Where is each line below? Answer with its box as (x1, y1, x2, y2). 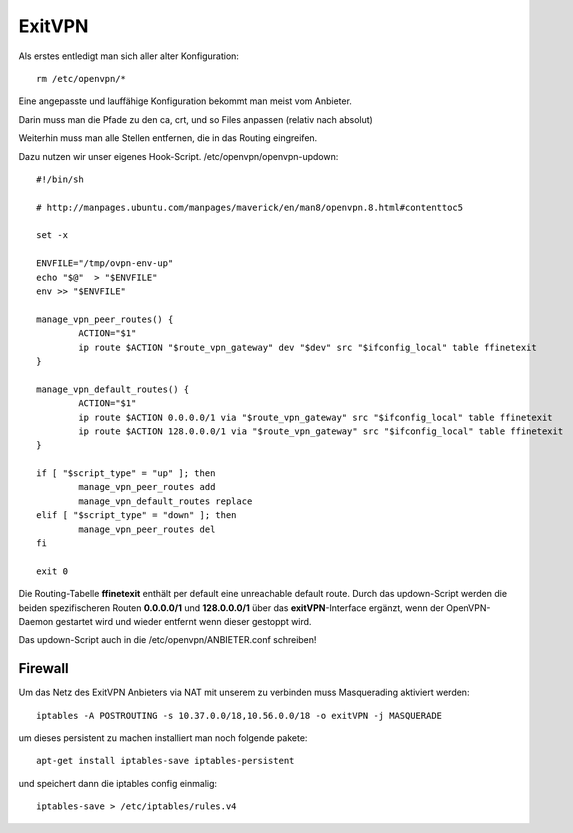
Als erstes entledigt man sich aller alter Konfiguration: (18, 50, 240, 62)
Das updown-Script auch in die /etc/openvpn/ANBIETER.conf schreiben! (18, 634, 317, 646)
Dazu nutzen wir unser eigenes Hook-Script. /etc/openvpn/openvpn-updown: (18, 150, 339, 162)
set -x (36, 230, 69, 241)
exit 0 (36, 565, 69, 577)
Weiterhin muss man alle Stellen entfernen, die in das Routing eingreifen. (18, 132, 318, 144)
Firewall (18, 660, 69, 677)
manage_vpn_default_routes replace (78, 495, 253, 507)
